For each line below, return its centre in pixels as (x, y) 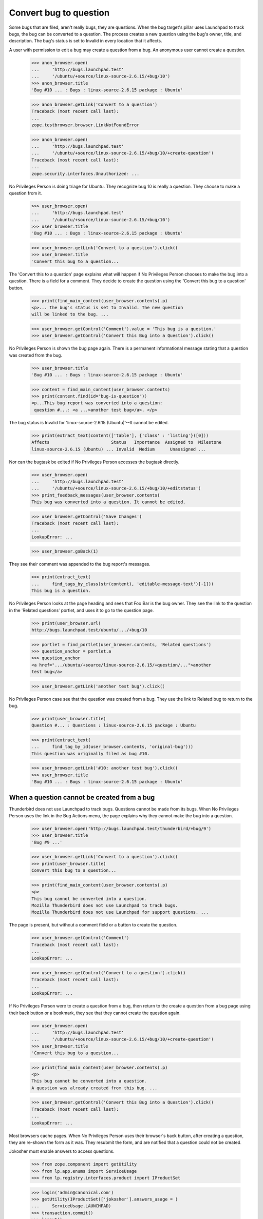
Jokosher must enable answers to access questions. (62, 1151)
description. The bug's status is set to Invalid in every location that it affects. (86, 41)
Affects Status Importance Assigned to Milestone (126, 442)
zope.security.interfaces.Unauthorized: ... (85, 174)
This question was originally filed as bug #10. (91, 754)
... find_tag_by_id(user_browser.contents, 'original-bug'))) (112, 747)
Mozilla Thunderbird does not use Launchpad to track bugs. (105, 905)
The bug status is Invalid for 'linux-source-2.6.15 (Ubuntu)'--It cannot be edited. (89, 422)
